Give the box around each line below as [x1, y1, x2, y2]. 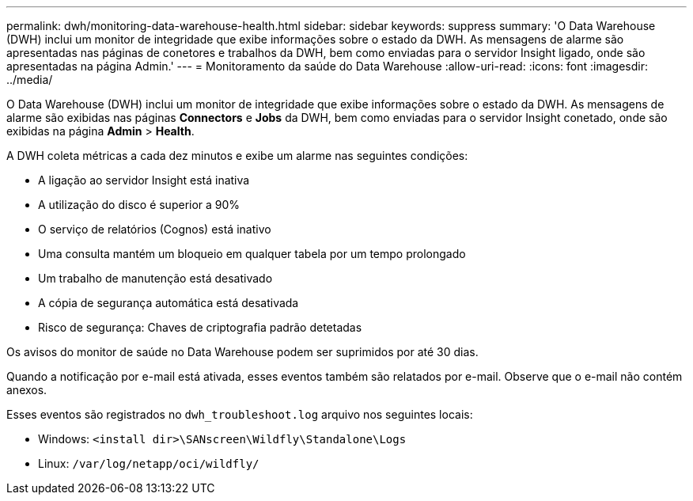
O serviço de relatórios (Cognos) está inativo [38, 222, 271, 236]
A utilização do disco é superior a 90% [38, 198, 240, 211]
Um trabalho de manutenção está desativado [38, 271, 273, 285]
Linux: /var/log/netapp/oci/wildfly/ [38, 457, 259, 470]
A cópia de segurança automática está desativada [38, 296, 299, 309]
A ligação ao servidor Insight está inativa [38, 173, 250, 187]
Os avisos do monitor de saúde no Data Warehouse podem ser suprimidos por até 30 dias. [6, 345, 479, 359]
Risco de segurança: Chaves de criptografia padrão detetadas [38, 321, 362, 334]
